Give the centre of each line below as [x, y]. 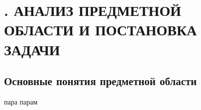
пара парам [21, 101]
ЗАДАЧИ [32, 49]
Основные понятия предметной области [100, 81]
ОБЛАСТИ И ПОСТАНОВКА [100, 30]
